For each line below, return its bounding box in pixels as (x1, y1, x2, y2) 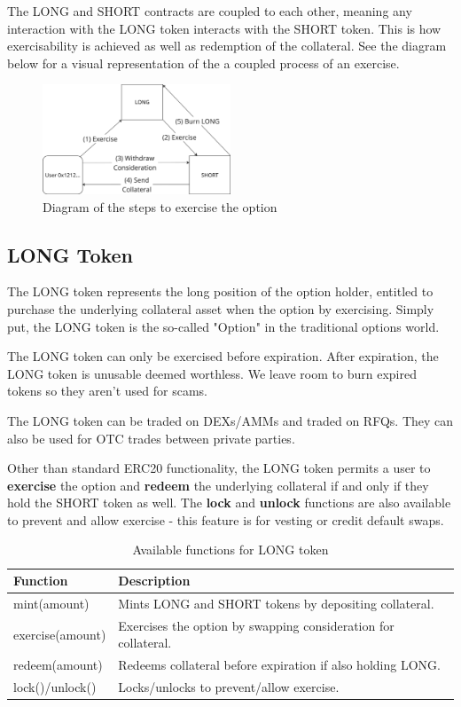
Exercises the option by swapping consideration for (118, 616, 395, 634)
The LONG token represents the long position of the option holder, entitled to (7, 282, 434, 301)
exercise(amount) (13, 625, 106, 643)
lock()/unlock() (13, 678, 97, 696)
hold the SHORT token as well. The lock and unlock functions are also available (7, 493, 451, 512)
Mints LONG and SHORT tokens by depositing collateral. (118, 593, 434, 612)
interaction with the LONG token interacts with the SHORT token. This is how (7, 19, 441, 37)
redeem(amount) (13, 656, 103, 674)
